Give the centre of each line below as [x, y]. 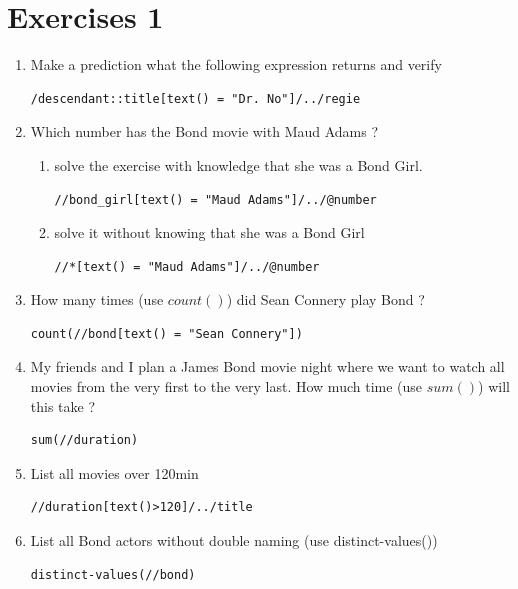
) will [494, 386]
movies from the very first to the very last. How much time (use [226, 386]
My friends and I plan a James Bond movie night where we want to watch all [267, 366]
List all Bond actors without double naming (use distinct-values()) [234, 540]
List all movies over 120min [114, 472]
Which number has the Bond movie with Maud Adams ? [204, 131]
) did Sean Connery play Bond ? [325, 299]
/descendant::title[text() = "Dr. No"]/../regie [195, 98]
